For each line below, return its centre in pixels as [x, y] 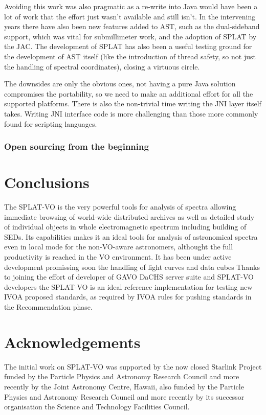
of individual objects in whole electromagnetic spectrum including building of [125, 227]
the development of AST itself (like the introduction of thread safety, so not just [130, 56]
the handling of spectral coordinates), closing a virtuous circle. [102, 66]
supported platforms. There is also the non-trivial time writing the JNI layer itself [133, 103]
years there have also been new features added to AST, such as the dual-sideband [132, 26]
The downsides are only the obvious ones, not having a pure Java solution [120, 84]
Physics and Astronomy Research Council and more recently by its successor [124, 396]
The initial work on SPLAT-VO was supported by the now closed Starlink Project [133, 366]
